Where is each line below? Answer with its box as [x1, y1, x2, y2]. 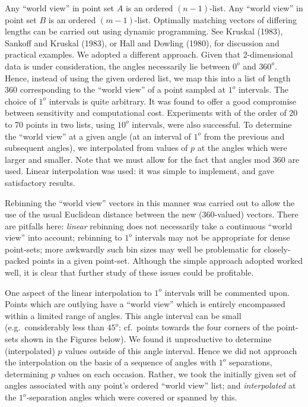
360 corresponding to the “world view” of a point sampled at [5, 83, 226, 96]
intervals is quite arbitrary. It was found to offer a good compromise [49, 94, 297, 107]
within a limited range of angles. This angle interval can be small [5, 309, 242, 321]
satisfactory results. [5, 176, 75, 188]
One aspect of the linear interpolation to [5, 286, 152, 298]
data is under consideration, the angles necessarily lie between [5, 59, 230, 72]
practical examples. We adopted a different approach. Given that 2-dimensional [5, 48, 293, 61]
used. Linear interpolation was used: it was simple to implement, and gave [5, 165, 275, 177]
